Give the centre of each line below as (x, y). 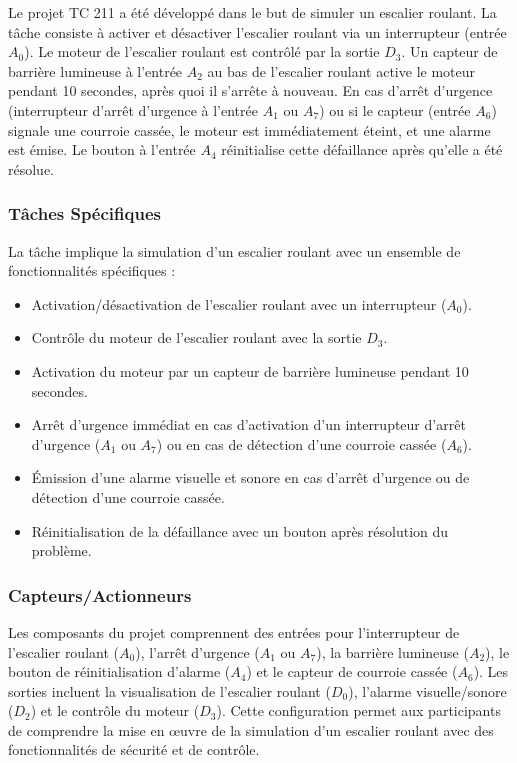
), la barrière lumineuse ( (392, 651)
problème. (61, 550)
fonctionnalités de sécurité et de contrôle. (134, 749)
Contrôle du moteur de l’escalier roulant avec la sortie (196, 337)
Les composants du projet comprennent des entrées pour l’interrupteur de (234, 631)
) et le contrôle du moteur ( (115, 710)
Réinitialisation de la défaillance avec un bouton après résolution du (240, 530)
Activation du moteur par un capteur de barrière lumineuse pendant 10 (250, 370)
